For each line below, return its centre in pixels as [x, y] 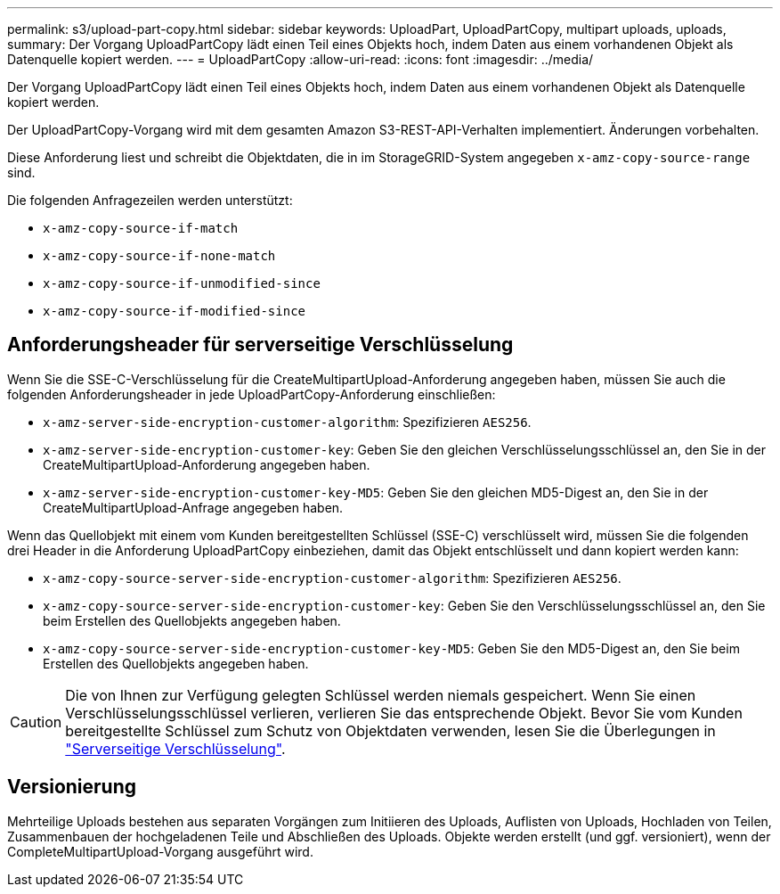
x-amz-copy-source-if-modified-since [175, 311]
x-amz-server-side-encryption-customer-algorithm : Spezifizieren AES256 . [287, 422]
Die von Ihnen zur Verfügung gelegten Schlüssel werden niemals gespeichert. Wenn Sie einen [381, 695]
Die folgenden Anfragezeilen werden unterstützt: [150, 200]
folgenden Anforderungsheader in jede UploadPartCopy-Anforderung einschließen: [252, 394]
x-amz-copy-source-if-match [141, 228]
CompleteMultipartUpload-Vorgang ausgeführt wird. [160, 851]
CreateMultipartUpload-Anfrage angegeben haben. [193, 507]
